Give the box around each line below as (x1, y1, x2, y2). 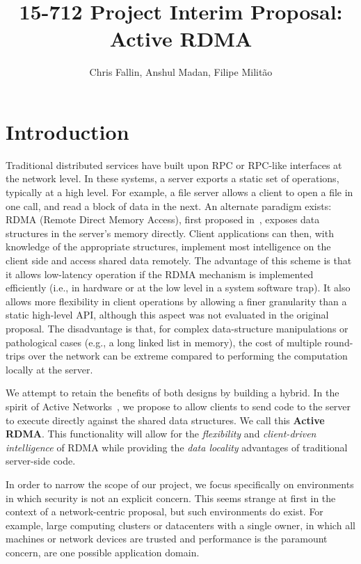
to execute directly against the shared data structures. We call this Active (6, 412, 325, 427)
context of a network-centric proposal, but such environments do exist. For (6, 504, 323, 519)
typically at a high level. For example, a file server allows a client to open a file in (6, 185, 353, 200)
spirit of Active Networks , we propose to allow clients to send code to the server (6, 398, 351, 413)
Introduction (6, 117, 129, 145)
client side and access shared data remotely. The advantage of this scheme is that (6, 253, 352, 267)
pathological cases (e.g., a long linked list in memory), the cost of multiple (6, 335, 322, 349)
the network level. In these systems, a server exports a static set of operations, (6, 171, 339, 186)
